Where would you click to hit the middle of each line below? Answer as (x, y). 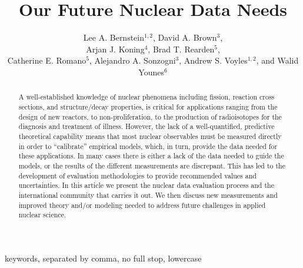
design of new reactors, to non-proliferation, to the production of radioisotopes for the (150, 116)
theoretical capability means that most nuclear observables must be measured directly (150, 136)
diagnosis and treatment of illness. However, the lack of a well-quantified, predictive (146, 126)
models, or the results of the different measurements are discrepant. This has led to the (152, 165)
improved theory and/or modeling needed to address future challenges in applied (142, 205)
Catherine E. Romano (47, 60)
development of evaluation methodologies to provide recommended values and (137, 175)
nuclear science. (42, 215)
